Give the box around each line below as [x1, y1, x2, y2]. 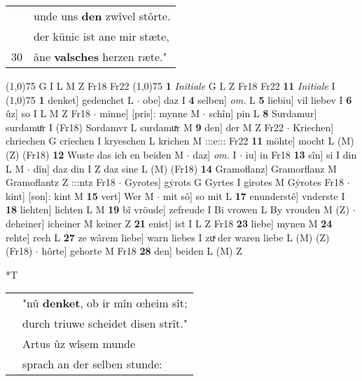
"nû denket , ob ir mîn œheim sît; [22, 295, 188, 312]
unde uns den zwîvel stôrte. [34, 8, 171, 24]
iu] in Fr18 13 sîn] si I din [245, 147, 357, 161]
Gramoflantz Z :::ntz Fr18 [6, 175, 116, 189]
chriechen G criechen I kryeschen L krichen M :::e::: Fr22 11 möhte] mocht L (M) [6, 133, 354, 148]
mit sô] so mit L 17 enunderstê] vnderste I [162, 188, 345, 203]
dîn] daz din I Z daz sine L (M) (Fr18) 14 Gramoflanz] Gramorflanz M [33, 161, 337, 175]
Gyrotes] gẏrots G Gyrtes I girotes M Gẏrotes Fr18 [124, 175, 344, 189]
